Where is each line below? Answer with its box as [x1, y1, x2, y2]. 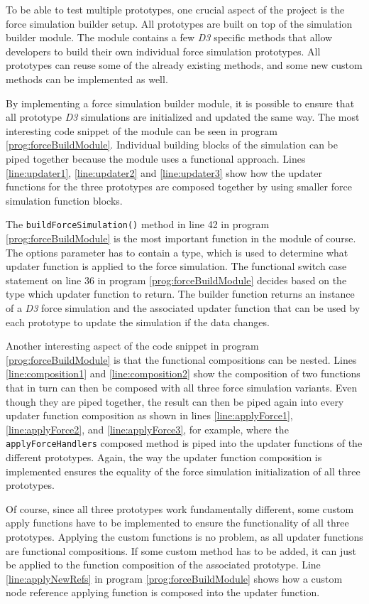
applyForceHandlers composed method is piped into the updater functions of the [6, 436, 363, 451]
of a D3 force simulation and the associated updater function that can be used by [6, 300, 360, 315]
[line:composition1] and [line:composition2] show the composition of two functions [6, 366, 360, 381]
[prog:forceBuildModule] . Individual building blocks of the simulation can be [6, 137, 338, 152]
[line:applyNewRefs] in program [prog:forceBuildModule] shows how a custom [6, 571, 343, 586]
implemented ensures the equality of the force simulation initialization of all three [6, 463, 360, 478]
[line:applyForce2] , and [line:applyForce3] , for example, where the [6, 421, 289, 436]
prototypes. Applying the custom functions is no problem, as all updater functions [6, 529, 363, 544]
